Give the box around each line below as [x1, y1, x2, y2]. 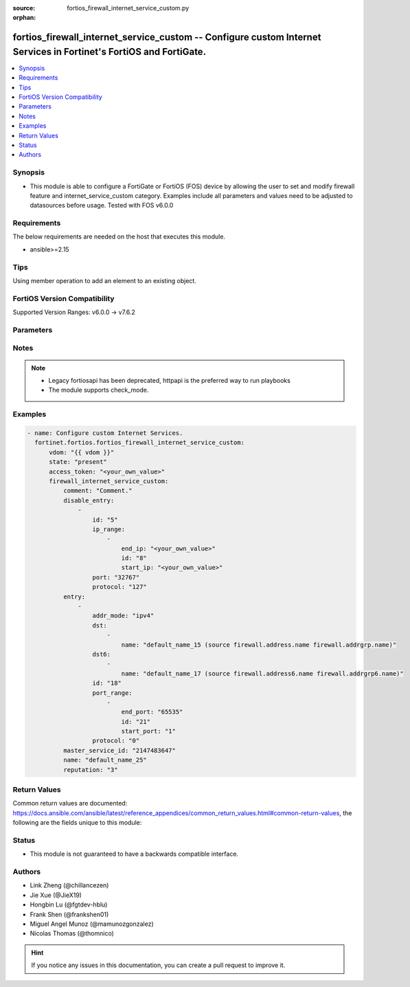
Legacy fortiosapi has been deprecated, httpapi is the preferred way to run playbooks [48, 377, 291, 385]
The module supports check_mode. [48, 386, 149, 395]
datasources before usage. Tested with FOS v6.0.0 [30, 201, 174, 210]
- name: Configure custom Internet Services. [27, 429, 183, 436]
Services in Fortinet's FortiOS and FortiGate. [12, 45, 206, 58]
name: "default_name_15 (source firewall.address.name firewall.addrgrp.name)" [121, 641, 397, 649]
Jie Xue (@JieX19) [30, 891, 82, 899]
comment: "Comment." [62, 487, 133, 495]
